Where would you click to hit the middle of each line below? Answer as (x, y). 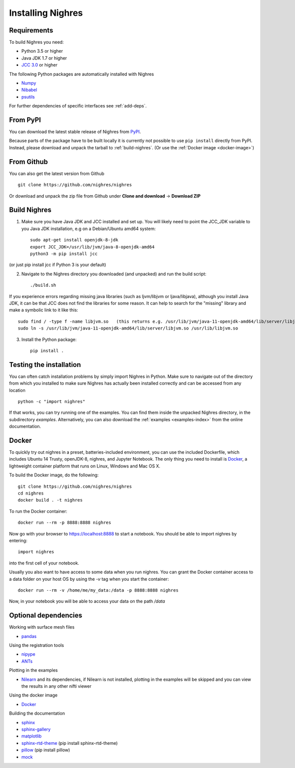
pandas (29, 636)
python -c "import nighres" (52, 402)
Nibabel (29, 90)
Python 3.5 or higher (42, 51)
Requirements (31, 30)
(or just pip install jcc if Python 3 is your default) (58, 265)
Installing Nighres (46, 13)
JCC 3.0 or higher (39, 65)
